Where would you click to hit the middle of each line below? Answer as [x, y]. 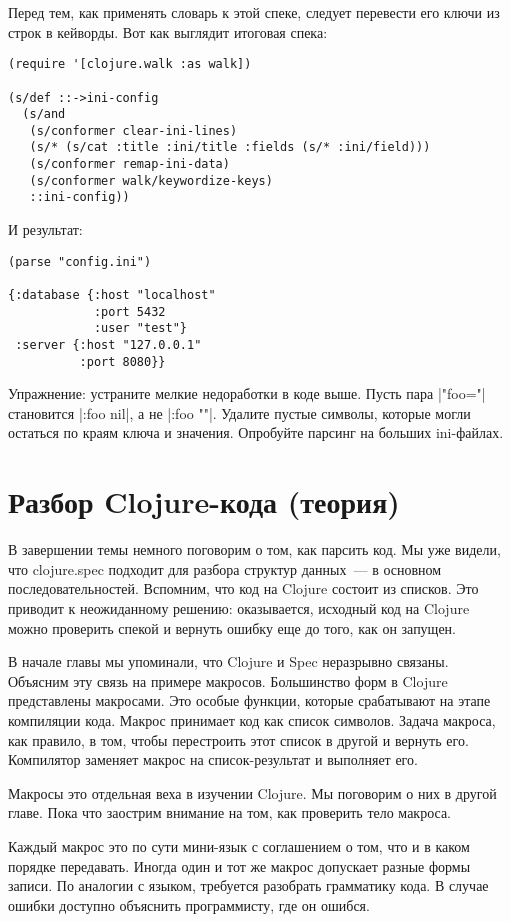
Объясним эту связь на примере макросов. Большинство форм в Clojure [228, 680]
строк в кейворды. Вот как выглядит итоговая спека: [168, 31]
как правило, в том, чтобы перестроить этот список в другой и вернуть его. [238, 739]
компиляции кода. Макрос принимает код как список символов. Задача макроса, [252, 719]
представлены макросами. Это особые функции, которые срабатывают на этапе [249, 700]
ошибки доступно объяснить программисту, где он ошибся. [189, 904]
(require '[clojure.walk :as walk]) [130, 64]
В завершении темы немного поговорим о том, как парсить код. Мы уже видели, [254, 549]
